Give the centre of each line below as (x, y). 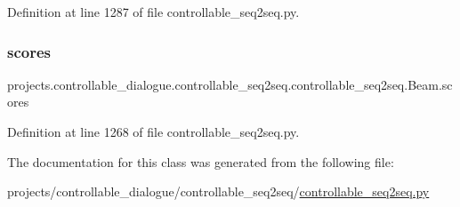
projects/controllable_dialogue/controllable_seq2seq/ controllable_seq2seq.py (218, 191)
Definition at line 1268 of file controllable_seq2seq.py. (153, 131)
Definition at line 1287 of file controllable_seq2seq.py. (153, 12)
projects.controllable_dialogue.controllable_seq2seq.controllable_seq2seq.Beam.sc (230, 84)
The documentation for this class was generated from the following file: (201, 161)
